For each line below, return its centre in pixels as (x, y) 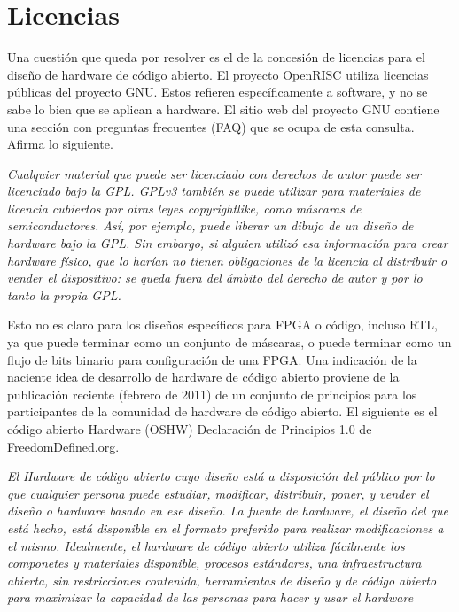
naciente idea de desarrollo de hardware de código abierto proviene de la (203, 377)
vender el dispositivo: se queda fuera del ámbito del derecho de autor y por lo (215, 278)
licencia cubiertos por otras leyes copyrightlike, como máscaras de (184, 208)
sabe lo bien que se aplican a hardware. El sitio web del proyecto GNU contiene (223, 108)
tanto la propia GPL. (64, 294)
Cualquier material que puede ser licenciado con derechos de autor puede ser (214, 173)
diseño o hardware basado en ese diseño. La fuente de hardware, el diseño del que (228, 511)
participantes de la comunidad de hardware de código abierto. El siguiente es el (222, 411)
